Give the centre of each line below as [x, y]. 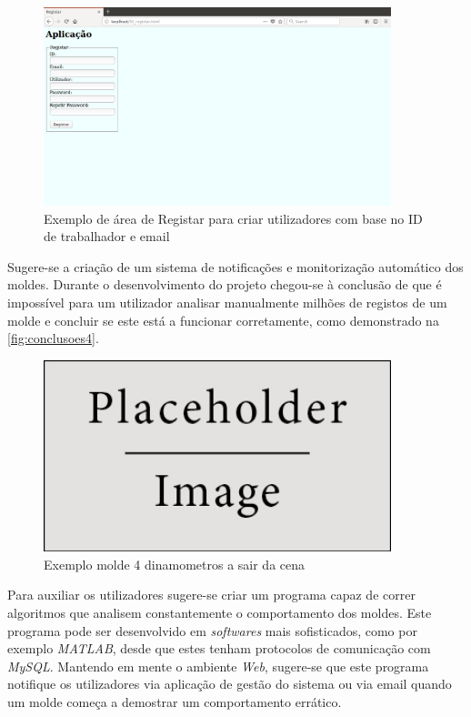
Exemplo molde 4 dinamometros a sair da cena [175, 564]
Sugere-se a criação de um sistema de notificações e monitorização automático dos [235, 266]
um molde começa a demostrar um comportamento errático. [175, 701]
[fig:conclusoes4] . [53, 338]
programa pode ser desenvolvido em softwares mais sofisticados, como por [212, 630]
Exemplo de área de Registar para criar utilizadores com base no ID [233, 218]
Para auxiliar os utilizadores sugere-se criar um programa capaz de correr [211, 595]
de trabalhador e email [107, 236]
